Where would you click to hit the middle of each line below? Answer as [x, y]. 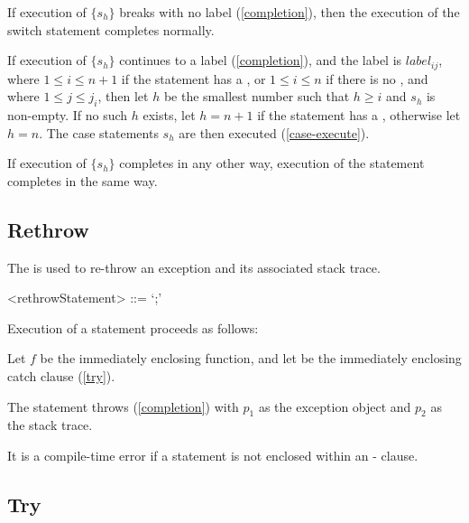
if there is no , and [377, 78]
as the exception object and [335, 406]
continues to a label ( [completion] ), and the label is [261, 60]
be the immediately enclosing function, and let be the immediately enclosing [251, 358]
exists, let [169, 115]
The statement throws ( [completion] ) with [123, 406]
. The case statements [99, 132]
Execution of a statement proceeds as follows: [133, 327]
